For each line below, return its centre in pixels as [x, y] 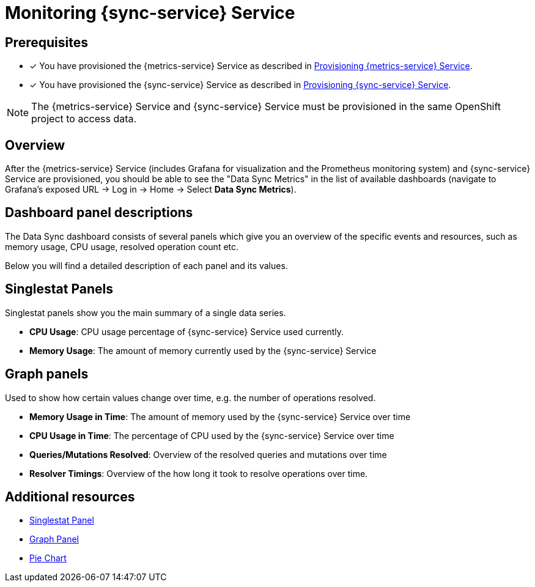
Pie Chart [48, 558]
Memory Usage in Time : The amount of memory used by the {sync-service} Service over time [220, 416]
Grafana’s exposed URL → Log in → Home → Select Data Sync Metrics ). [151, 190]
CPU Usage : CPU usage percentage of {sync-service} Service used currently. [187, 331]
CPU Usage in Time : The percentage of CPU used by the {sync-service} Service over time [212, 435]
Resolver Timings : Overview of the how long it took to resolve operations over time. [199, 473]
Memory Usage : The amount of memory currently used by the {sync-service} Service [203, 350]
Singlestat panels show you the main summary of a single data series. [146, 312]
